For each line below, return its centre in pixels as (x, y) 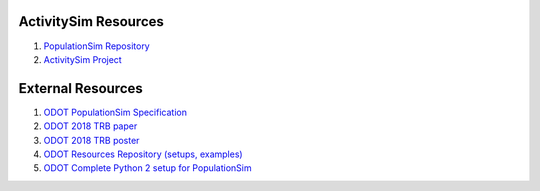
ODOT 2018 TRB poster (91, 140)
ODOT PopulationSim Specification (115, 112)
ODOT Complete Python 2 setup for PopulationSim (147, 168)
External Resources (81, 88)
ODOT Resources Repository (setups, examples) (143, 154)
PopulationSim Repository (96, 46)
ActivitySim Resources (91, 21)
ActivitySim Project (82, 59)
